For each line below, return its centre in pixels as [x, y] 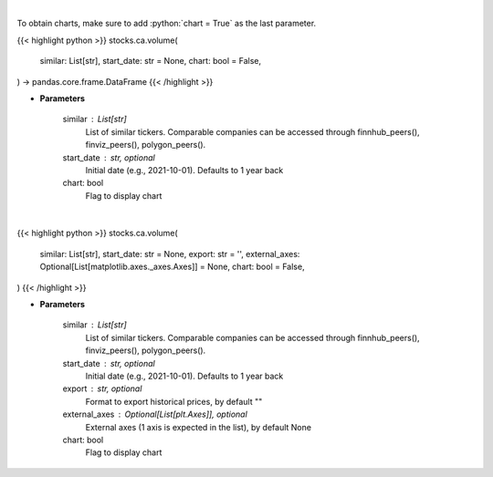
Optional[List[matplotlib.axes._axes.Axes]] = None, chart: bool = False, [172, 267]
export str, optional [102, 389]
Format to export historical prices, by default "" [174, 401]
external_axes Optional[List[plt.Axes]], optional [155, 414]
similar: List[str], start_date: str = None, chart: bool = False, [151, 61]
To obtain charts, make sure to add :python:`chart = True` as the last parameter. [167, 24]
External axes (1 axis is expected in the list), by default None [199, 427]
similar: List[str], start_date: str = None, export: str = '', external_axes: [170, 254]
